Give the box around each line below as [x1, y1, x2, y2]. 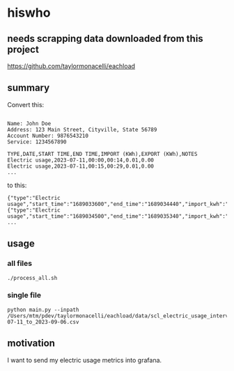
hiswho [7, 5, 51, 21]
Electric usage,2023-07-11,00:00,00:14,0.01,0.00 [7, 157, 155, 164]
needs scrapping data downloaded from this [7, 33, 203, 45]
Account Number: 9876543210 [7, 132, 89, 139]
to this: [7, 181, 27, 189]
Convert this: [7, 100, 45, 109]
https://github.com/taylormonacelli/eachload [7, 62, 136, 70]
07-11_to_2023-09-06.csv [7, 318, 79, 325]
